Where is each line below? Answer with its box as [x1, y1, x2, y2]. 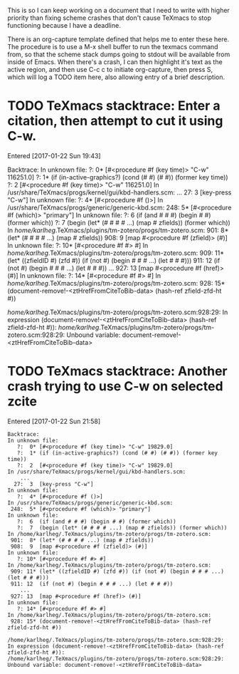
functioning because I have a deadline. [7, 21, 121, 29]
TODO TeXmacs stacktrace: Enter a [7, 98, 221, 114]
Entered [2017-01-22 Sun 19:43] [7, 151, 101, 160]
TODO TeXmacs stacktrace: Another [7, 363, 228, 380]
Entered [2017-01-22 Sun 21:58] [7, 417, 101, 425]
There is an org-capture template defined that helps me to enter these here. [7, 35, 230, 43]
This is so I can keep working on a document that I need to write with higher [7, 6, 230, 14]
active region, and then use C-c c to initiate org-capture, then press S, [7, 66, 213, 73]
